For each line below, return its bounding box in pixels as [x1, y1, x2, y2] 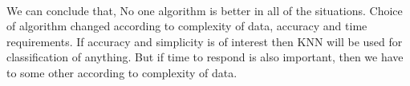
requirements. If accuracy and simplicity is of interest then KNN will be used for [6, 33, 403, 49]
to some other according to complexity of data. [6, 64, 237, 80]
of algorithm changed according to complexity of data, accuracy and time [6, 18, 367, 34]
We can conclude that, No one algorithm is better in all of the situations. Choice [6, 2, 403, 18]
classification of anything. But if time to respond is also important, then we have [6, 49, 404, 65]
